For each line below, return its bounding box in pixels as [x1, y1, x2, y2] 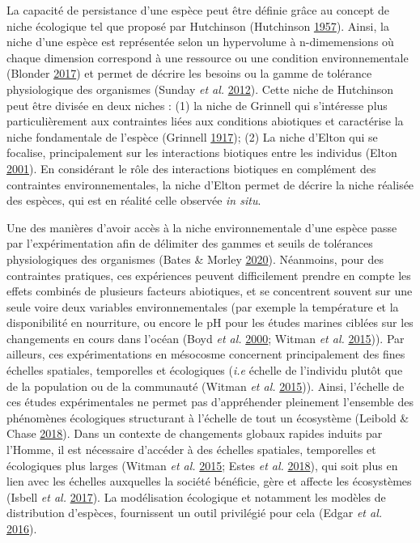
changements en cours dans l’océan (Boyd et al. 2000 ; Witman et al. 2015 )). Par [6, 329, 405, 346]
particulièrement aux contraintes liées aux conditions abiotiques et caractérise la [6, 112, 404, 129]
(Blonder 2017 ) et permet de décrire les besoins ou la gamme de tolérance [6, 65, 372, 82]
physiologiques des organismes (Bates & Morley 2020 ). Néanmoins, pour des [6, 250, 384, 267]
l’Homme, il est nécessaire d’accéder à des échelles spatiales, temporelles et [6, 441, 376, 458]
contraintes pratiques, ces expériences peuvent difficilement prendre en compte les [6, 266, 411, 283]
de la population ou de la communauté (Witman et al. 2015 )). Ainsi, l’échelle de [6, 377, 405, 394]
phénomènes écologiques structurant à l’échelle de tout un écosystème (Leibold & [6, 409, 409, 426]
